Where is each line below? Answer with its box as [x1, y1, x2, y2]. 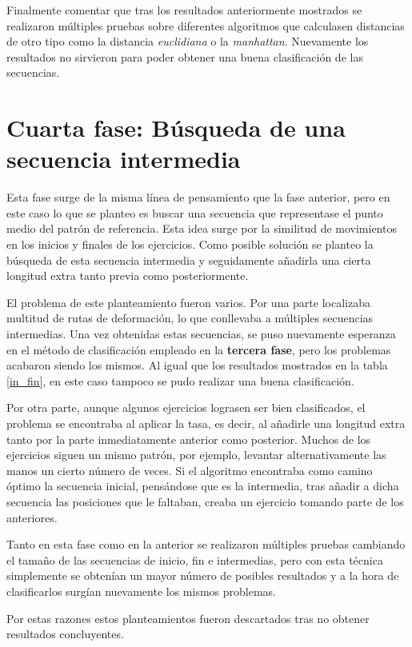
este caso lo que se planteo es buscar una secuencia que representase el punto [6, 204, 383, 221]
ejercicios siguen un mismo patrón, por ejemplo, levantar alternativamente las [6, 446, 386, 463]
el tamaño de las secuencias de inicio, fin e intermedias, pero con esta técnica [6, 551, 383, 568]
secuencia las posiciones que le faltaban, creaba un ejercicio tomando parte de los [6, 493, 404, 509]
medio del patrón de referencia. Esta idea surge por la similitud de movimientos [6, 220, 397, 237]
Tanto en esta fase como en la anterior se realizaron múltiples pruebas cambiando [6, 536, 406, 553]
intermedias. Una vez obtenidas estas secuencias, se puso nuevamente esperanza [6, 325, 396, 342]
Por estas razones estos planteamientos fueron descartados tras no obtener [6, 609, 370, 626]
